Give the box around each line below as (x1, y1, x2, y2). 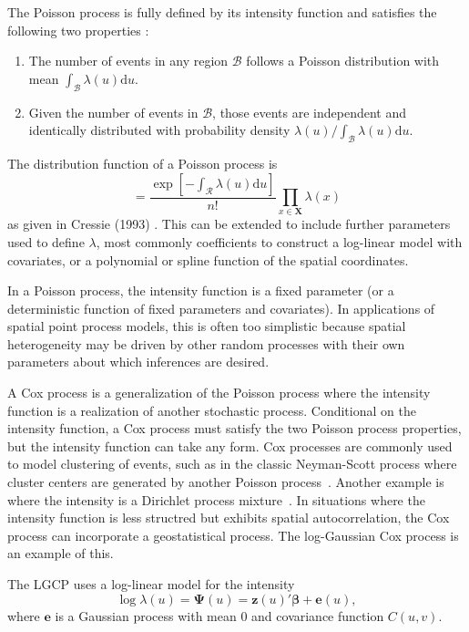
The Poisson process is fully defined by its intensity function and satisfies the (7, 3, 437, 21)
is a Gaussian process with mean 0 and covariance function (55, 606, 384, 625)
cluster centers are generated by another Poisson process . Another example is (7, 472, 444, 492)
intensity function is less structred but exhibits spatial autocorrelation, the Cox (7, 508, 450, 527)
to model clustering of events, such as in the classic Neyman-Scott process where (7, 454, 457, 473)
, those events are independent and (212, 102, 406, 121)
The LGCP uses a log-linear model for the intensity (7, 575, 295, 594)
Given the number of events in (28, 102, 199, 121)
